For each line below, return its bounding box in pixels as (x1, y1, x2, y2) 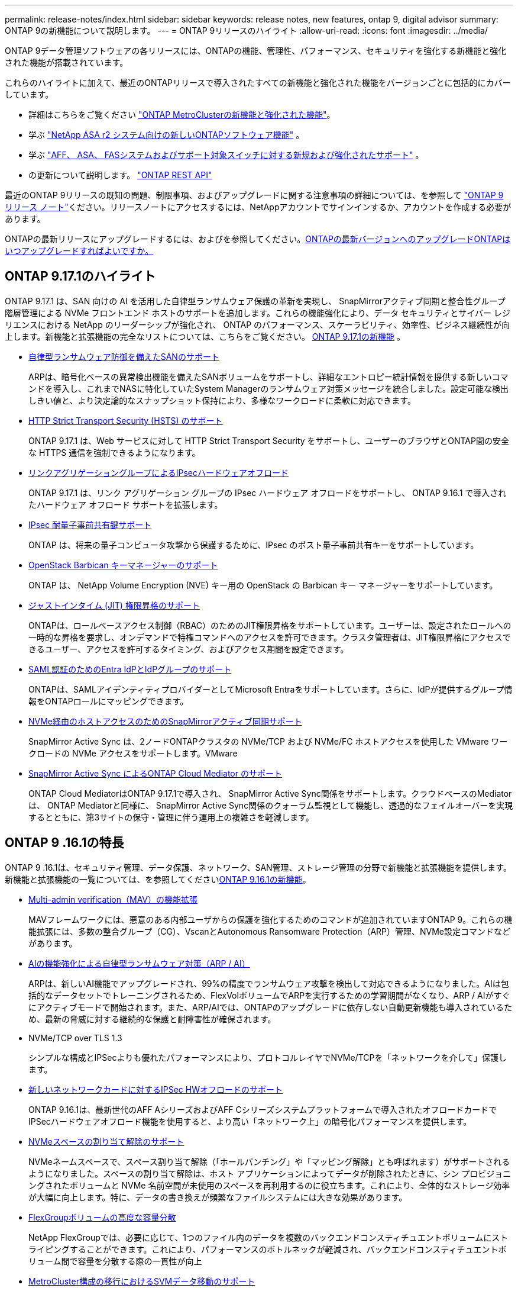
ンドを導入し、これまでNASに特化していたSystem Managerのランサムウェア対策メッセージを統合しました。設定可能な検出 (28, 383, 509, 394)
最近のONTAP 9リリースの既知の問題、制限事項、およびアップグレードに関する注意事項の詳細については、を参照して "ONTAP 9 (5, 190, 504, 200)
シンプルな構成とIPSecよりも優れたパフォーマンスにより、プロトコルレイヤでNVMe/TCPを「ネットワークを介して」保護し (28, 1052, 507, 1063)
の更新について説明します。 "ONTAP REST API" (28, 170, 212, 180)
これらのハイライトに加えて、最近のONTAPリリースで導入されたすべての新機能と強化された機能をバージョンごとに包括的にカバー (5, 78, 511, 88)
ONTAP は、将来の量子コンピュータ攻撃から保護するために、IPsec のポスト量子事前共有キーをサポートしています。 (28, 539, 479, 550)
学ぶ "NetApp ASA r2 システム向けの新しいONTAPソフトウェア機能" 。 (28, 130, 305, 140)
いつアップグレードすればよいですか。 (5, 246, 154, 256)
